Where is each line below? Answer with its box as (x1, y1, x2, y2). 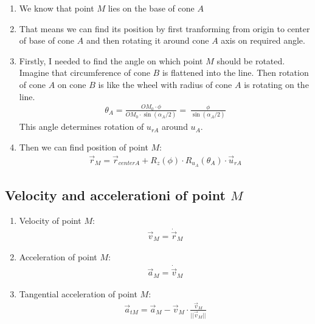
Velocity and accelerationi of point (5, 185, 226, 204)
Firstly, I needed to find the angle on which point (19, 54, 203, 67)
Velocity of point (19, 214, 81, 226)
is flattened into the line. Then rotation (162, 66, 309, 79)
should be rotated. (216, 54, 285, 67)
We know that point (19, 2, 94, 14)
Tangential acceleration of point (19, 287, 137, 300)
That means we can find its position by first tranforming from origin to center (19, 22, 310, 35)
